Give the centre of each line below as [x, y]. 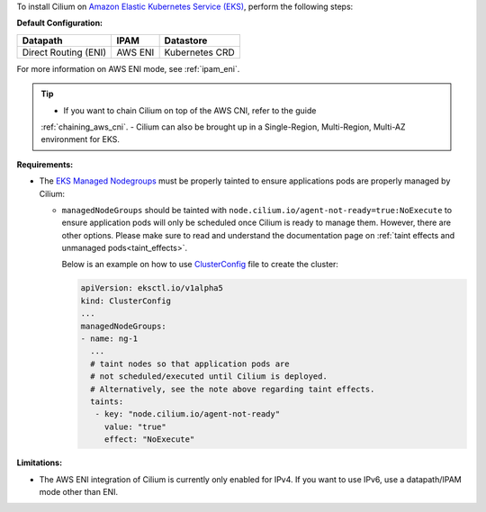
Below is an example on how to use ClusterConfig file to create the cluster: [200, 265]
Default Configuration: [60, 23]
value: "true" [135, 427]
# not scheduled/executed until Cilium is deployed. [209, 377]
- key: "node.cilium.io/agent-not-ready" [188, 414]
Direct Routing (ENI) [64, 52]
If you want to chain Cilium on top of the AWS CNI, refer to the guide [190, 110]
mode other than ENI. [79, 491]
